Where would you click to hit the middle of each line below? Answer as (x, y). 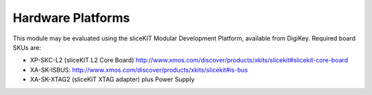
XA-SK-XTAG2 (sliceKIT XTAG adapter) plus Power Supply (112, 79)
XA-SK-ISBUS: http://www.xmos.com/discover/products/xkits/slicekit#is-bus (139, 70)
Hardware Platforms (71, 18)
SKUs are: (27, 47)
